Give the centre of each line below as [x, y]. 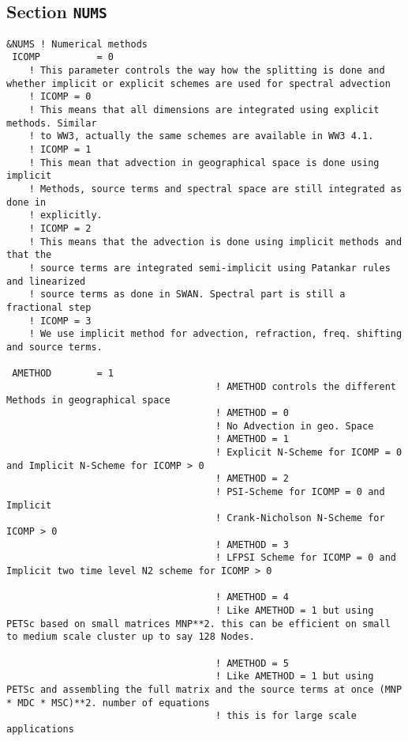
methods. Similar [52, 123]
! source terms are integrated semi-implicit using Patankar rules [210, 268]
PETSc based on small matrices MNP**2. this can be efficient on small [198, 624]
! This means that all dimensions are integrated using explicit [204, 110]
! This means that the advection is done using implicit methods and [215, 242]
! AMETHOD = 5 [252, 663]
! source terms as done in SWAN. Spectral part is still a [187, 295]
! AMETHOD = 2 [252, 479]
